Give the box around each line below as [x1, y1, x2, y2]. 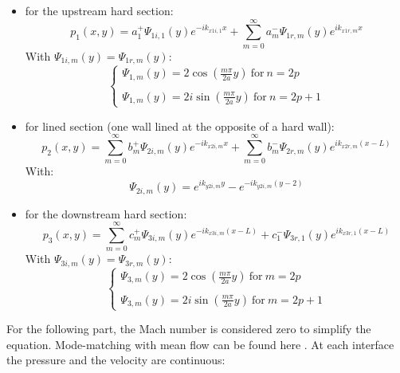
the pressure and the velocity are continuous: [6, 351, 225, 368]
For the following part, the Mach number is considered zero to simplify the [6, 320, 371, 337]
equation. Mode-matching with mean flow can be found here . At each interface [6, 336, 394, 352]
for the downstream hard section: [25, 205, 187, 222]
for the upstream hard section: [25, 2, 174, 18]
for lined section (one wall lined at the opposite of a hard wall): [25, 117, 335, 134]
